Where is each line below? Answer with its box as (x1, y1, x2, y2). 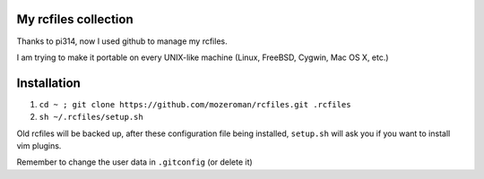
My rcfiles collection (16, 12, 134, 27)
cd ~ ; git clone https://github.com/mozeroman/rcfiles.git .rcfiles (39, 99, 351, 109)
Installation (16, 75, 81, 90)
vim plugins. (16, 140, 62, 151)
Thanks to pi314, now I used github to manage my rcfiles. (16, 36, 228, 47)
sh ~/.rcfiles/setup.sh (39, 112, 143, 123)
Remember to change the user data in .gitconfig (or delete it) (16, 157, 253, 167)
